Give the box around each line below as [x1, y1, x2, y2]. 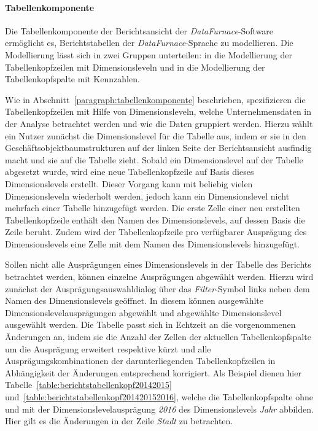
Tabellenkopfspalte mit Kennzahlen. [5, 72, 140, 85]
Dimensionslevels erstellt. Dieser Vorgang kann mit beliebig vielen [5, 177, 253, 190]
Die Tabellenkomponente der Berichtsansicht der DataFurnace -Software [5, 24, 274, 37]
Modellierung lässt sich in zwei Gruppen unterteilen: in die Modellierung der [5, 48, 293, 61]
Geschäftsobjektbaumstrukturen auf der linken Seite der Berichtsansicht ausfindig [5, 141, 312, 154]
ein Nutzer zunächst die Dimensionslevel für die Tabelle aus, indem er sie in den [5, 129, 306, 142]
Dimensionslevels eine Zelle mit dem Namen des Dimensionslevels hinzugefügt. [5, 237, 300, 250]
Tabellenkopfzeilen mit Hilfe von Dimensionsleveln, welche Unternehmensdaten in [5, 105, 312, 118]
